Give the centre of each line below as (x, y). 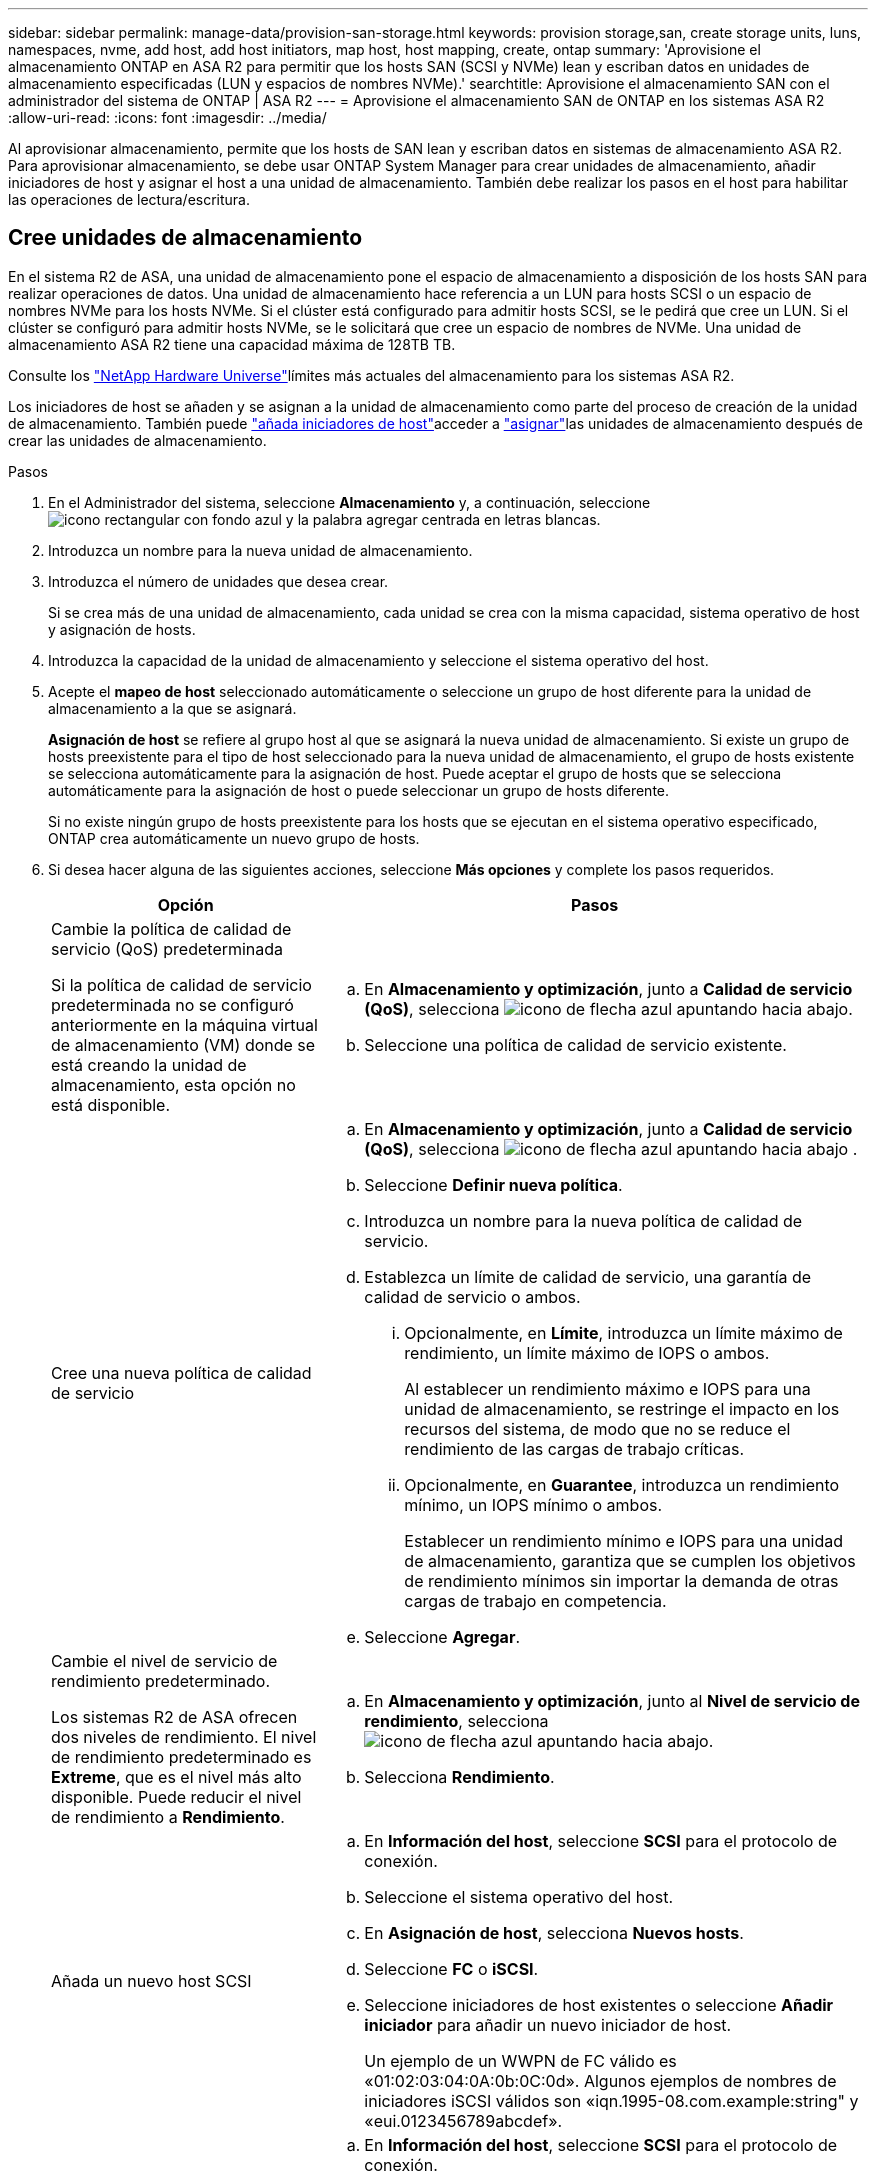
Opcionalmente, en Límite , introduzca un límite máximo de (623, 1332)
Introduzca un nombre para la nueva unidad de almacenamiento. (260, 550)
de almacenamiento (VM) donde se (183, 1044)
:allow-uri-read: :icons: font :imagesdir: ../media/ (167, 117)
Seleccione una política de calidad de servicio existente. (575, 1044)
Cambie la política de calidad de (171, 928)
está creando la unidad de (149, 1064)
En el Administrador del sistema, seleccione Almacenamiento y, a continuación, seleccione (349, 502)
